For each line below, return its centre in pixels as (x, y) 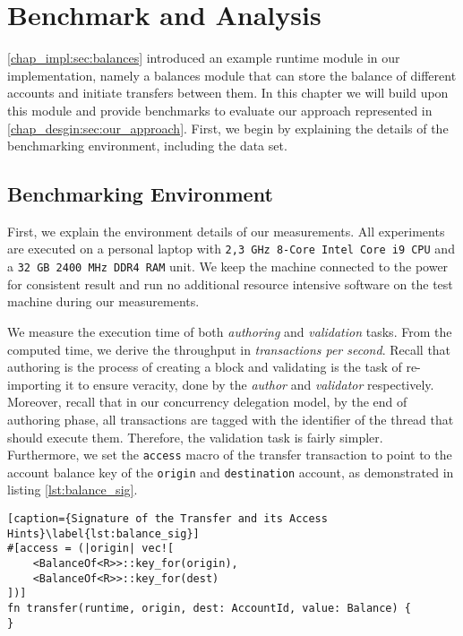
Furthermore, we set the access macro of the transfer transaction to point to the (230, 455)
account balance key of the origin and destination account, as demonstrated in (231, 472)
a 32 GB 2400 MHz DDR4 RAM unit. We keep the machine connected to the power (228, 266)
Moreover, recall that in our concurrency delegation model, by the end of (207, 402)
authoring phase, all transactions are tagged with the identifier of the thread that (231, 419)
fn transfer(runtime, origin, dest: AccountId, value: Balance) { (210, 608)
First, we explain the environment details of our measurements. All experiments (226, 231)
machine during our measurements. (103, 301)
